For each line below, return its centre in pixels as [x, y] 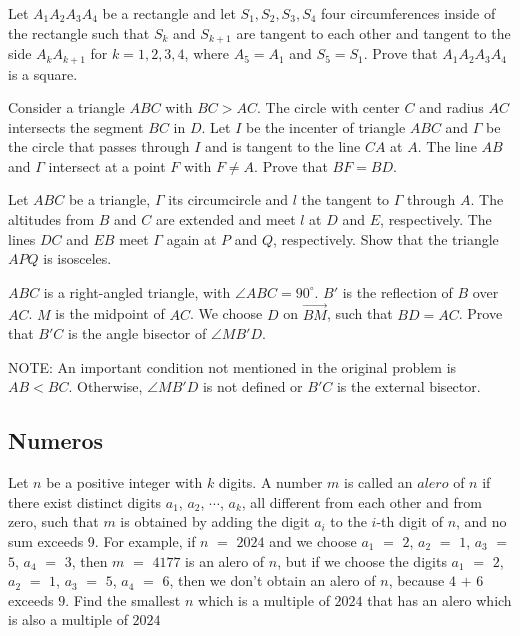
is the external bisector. [408, 386]
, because [416, 580]
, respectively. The [436, 219]
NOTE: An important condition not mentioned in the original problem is [232, 366]
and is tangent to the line [283, 146]
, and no [481, 521]
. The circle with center [328, 107]
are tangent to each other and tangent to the [373, 32]
